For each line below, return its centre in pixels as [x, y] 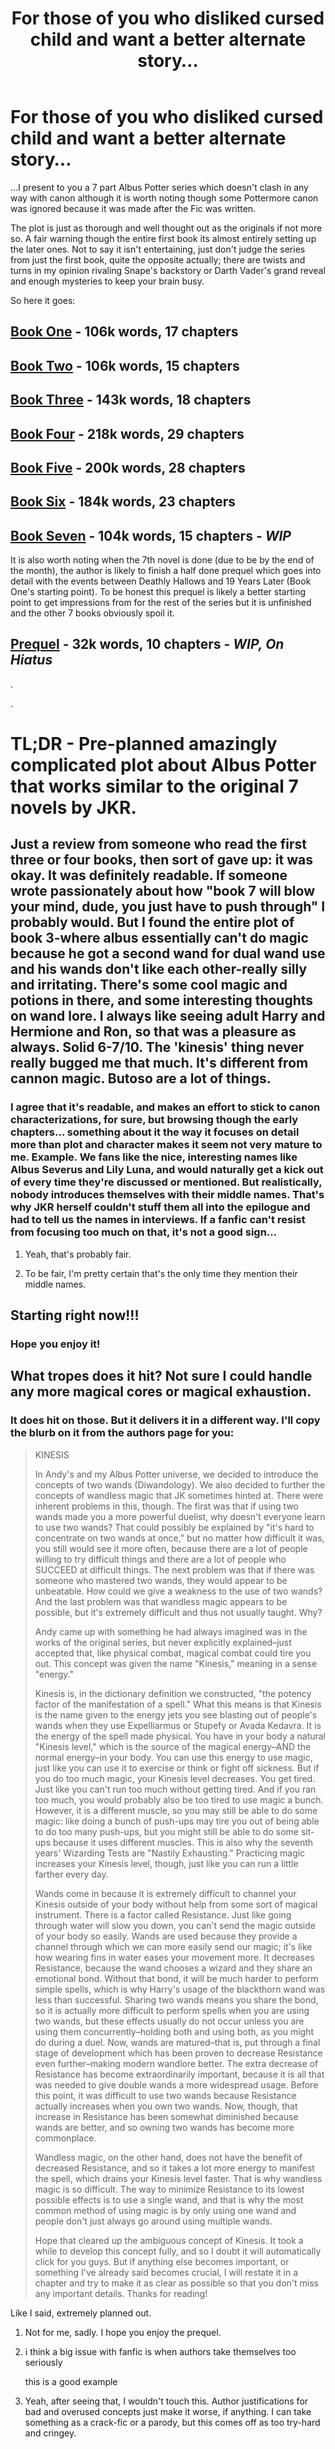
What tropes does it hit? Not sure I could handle [161, 1376]
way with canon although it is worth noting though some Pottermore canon [164, 198]
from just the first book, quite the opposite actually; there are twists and [158, 259]
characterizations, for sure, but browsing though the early [154, 1120]
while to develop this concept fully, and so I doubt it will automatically [178, 2251]
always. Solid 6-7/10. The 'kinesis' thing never [157, 1047]
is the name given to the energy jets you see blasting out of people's [176, 1714]
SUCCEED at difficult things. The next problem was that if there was [174, 1569]
